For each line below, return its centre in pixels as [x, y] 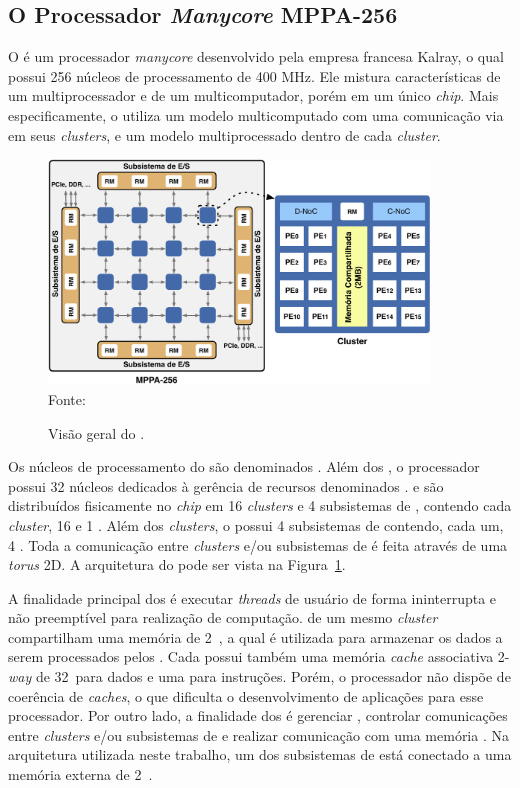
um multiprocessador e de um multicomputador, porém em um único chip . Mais [253, 95]
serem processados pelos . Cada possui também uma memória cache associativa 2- [259, 656]
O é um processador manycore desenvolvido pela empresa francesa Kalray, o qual [256, 56]
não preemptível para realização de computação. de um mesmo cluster [223, 617]
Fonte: [67, 398]
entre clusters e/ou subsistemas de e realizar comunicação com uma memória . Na [258, 734]
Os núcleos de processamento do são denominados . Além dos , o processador [244, 466]
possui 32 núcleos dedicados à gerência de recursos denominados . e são [226, 485]
